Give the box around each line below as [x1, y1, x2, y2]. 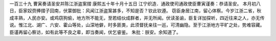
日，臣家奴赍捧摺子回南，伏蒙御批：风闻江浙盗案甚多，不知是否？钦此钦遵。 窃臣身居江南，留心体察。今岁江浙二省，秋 [9, 8, 262, 14]
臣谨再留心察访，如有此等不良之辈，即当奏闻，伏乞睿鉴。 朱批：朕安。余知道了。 [9, 29, 181, 35]
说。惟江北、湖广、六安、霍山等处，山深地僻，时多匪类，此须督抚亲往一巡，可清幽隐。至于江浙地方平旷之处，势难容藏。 [9, 22, 265, 28]
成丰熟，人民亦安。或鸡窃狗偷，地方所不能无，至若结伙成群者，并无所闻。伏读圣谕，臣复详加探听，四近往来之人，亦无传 [9, 15, 265, 21]
